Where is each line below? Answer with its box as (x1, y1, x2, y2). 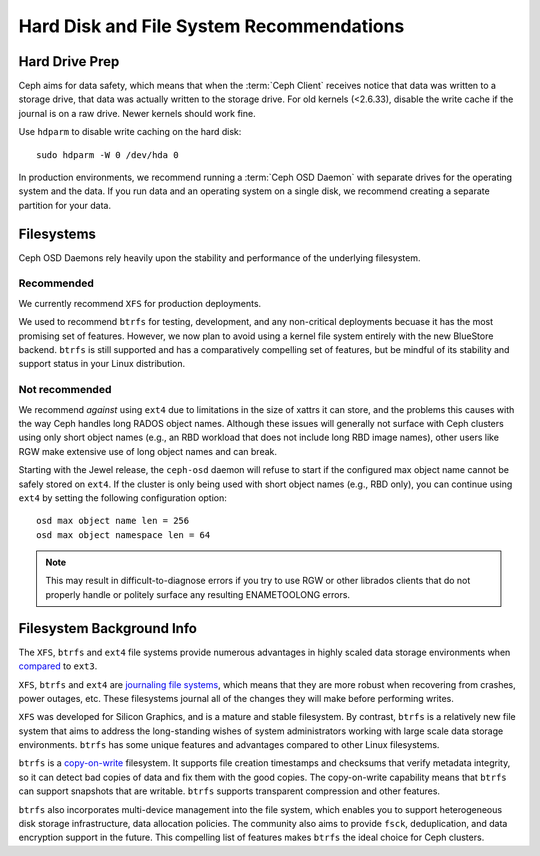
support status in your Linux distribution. (18, 358, 186, 370)
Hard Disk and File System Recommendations (18, 15, 405, 37)
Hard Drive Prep (18, 53, 120, 70)
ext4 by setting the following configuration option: (18, 491, 227, 504)
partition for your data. (18, 199, 112, 211)
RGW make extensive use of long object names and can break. (18, 445, 278, 457)
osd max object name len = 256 (36, 515, 190, 527)
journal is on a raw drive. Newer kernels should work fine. (18, 107, 256, 119)
